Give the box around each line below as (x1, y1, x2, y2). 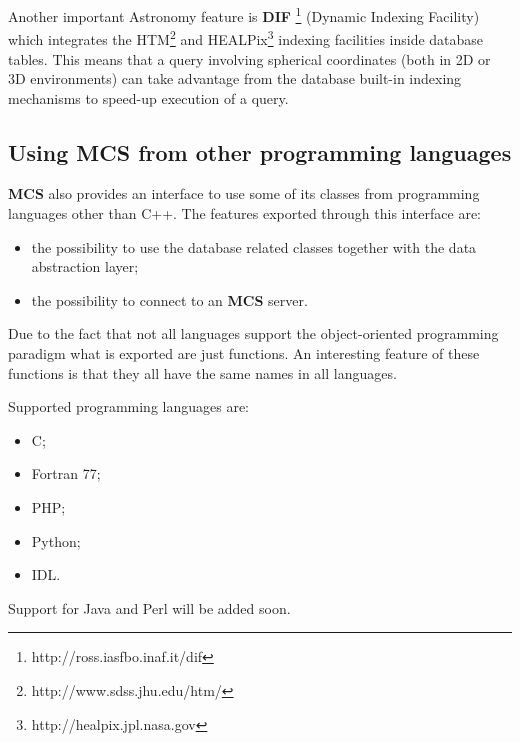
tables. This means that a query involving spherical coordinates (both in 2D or (8, 48, 491, 69)
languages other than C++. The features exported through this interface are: (8, 203, 481, 224)
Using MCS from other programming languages (8, 136, 512, 167)
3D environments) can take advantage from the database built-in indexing (8, 68, 462, 89)
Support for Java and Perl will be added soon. (8, 597, 291, 618)
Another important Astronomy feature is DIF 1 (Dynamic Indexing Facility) (8, 3, 480, 26)
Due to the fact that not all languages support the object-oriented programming (8, 323, 499, 344)
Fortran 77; (31, 463, 101, 484)
